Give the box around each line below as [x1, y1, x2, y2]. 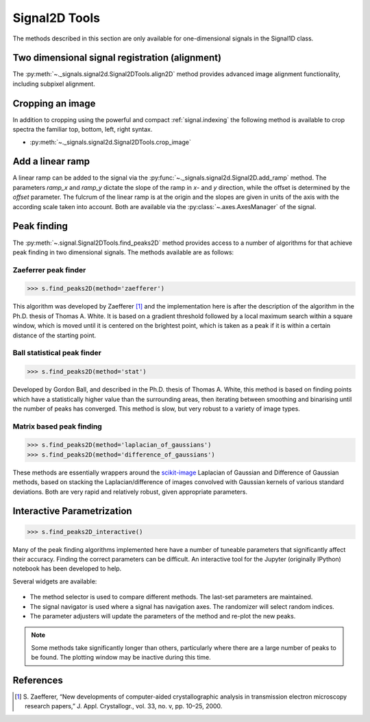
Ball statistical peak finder [12, 348, 102, 358]
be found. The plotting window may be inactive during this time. [31, 653, 212, 662]
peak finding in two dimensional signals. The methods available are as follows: [12, 248, 234, 256]
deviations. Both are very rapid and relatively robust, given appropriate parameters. [12, 488, 248, 496]
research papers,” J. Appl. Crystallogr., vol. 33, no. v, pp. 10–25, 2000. [25, 702, 223, 710]
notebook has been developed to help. [12, 564, 122, 573]
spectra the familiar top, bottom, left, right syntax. [12, 125, 153, 134]
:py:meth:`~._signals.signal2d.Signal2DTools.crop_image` [29, 138, 191, 146]
